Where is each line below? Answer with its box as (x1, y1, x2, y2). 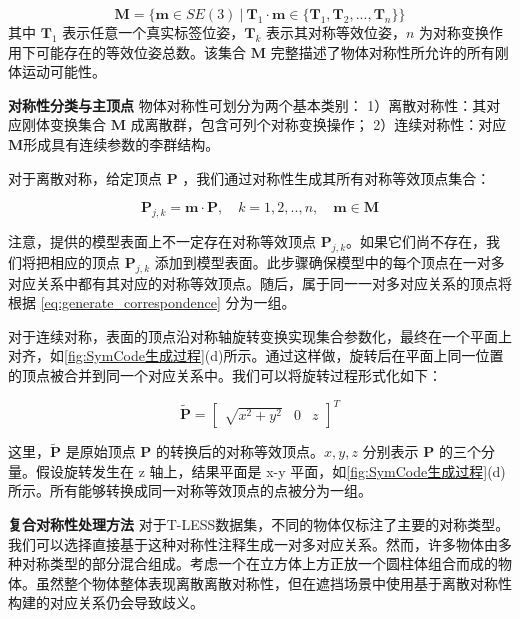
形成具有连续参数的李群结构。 (23, 133, 220, 154)
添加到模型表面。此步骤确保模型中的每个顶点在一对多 (154, 251, 505, 272)
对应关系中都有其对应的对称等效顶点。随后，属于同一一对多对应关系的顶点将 (8, 272, 512, 293)
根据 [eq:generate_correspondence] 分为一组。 (8, 292, 296, 313)
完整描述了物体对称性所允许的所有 (270, 41, 495, 62)
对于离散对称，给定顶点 (8, 167, 162, 188)
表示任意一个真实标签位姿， (62, 22, 245, 42)
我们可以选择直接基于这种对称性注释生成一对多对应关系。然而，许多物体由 (8, 533, 498, 554)
